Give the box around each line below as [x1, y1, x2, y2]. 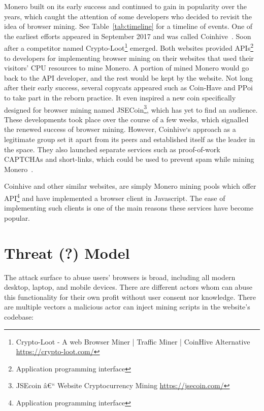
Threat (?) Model [4, 242, 130, 263]
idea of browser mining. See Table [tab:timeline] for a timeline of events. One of [4, 21, 253, 31]
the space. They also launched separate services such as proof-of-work [4, 144, 220, 154]
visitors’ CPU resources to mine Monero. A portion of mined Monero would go [4, 62, 249, 73]
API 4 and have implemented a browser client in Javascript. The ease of [4, 191, 225, 203]
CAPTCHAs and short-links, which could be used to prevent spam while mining [4, 154, 254, 164]
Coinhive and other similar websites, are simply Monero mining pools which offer [4, 181, 256, 191]
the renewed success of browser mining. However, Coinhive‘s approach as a [4, 124, 236, 134]
